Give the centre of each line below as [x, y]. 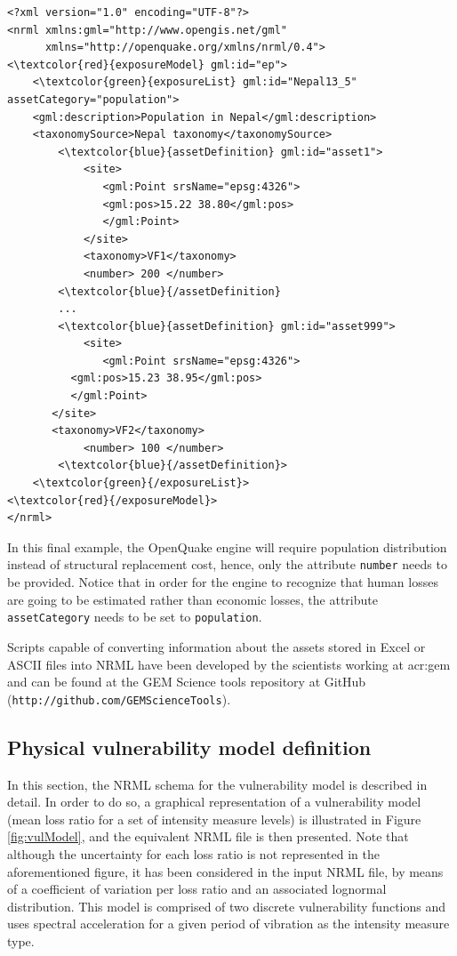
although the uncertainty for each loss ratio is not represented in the [193, 853]
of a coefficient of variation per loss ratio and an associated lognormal [197, 889]
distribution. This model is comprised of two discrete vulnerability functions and [227, 906]
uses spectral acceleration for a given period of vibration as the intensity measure [228, 924]
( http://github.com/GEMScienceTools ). [119, 699]
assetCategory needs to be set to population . [135, 617]
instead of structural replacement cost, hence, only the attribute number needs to [227, 564]
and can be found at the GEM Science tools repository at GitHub [187, 682]
